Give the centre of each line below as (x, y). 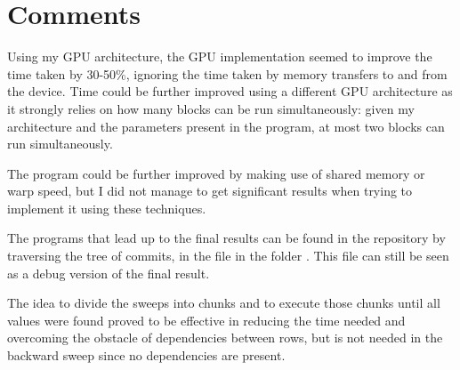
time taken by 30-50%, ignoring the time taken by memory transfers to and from (227, 73)
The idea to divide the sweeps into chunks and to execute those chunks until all (224, 303)
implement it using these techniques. (107, 208)
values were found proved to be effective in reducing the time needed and (206, 320)
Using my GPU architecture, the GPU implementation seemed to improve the (220, 56)
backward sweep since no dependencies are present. (146, 355)
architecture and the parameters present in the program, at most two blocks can (226, 126)
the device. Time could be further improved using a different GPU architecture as (230, 91)
